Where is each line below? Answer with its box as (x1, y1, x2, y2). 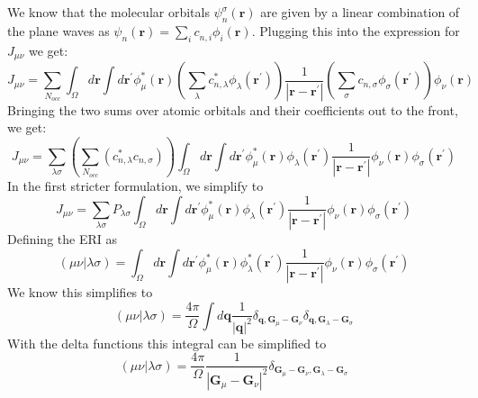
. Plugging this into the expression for (251, 21, 460, 40)
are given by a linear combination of (260, 3, 460, 21)
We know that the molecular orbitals (7, 3, 210, 21)
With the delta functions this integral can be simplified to (7, 333, 327, 352)
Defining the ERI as (7, 230, 117, 249)
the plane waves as (7, 21, 110, 40)
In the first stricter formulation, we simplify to (7, 176, 264, 195)
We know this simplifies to (7, 283, 153, 302)
